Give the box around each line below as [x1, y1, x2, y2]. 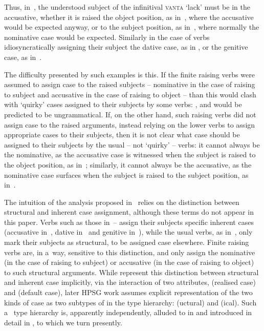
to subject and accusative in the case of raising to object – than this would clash [4, 89, 256, 99]
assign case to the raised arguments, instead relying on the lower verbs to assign [4, 119, 255, 130]
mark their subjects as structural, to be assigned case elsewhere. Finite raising [4, 237, 249, 247]
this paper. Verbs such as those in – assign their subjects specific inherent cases [4, 216, 254, 227]
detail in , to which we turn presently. [4, 317, 122, 327]
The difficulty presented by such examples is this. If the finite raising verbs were [4, 69, 255, 79]
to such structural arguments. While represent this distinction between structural [4, 266, 259, 277]
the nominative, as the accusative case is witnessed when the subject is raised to [4, 149, 256, 160]
